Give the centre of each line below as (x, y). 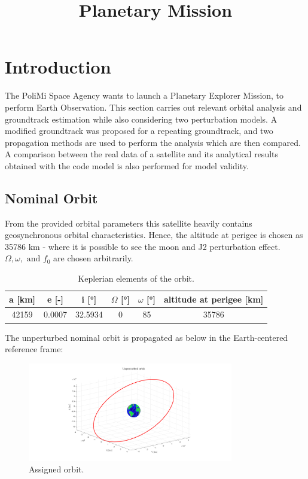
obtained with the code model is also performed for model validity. (127, 165)
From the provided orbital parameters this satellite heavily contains (129, 223)
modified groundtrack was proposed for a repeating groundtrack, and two (139, 131)
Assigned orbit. (57, 469)
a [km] (22, 299)
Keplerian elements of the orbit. (136, 278)
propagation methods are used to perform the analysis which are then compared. (153, 142)
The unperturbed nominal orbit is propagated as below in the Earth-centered (147, 337)
